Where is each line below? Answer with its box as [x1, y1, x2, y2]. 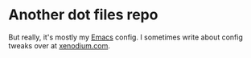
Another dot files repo [8, 6, 158, 24]
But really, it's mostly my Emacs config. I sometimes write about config [8, 32, 244, 42]
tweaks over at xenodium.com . [8, 40, 111, 50]
